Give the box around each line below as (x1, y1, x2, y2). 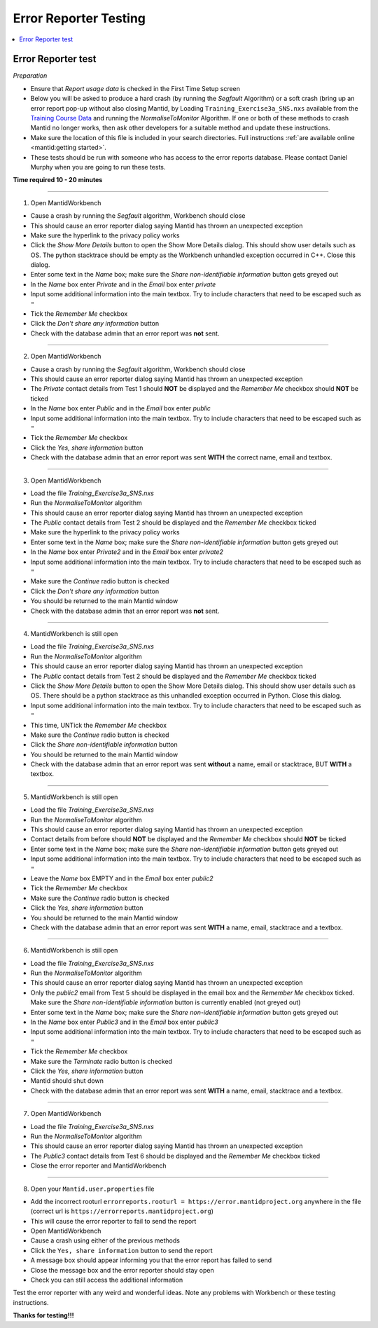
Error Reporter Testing (13, 11, 146, 26)
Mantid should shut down (30, 1077, 104, 1085)
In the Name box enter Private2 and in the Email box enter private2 (30, 548, 224, 556)
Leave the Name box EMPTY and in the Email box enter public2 (30, 874, 213, 883)
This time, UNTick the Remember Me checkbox (30, 721, 167, 729)
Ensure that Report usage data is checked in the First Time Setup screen (30, 84, 241, 92)
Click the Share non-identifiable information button (30, 740, 178, 749)
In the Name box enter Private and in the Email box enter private (30, 280, 216, 289)
